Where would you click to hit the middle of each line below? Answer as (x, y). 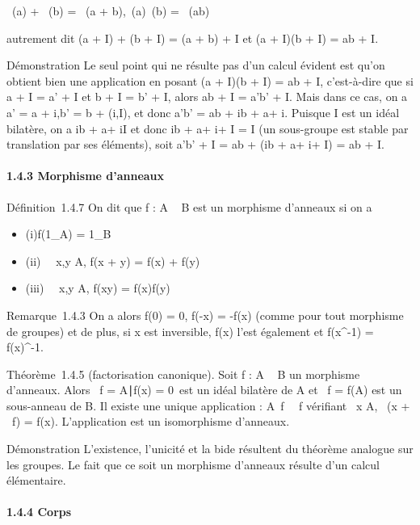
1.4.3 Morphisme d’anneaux (86, 176)
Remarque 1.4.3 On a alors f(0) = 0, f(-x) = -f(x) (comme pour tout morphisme (205, 315)
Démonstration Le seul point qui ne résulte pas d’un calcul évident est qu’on (196, 65)
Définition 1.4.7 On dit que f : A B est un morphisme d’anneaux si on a (189, 206)
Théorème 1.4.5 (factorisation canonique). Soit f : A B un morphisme (183, 374)
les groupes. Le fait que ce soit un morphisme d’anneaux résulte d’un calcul (193, 464)
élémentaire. (36, 480)
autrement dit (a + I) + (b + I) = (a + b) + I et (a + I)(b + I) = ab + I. (193, 38)
